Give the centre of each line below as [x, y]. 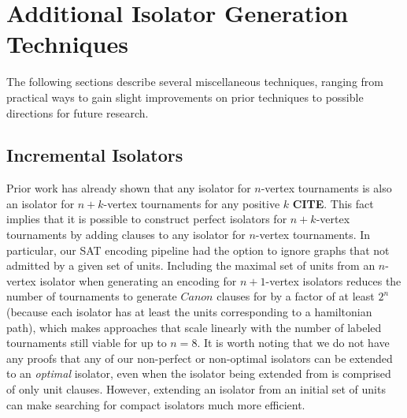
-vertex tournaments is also [326, 188]
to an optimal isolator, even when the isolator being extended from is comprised [199, 373]
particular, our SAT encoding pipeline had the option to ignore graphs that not [198, 250]
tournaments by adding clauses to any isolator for [126, 235]
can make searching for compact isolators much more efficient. [156, 404]
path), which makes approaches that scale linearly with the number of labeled [194, 327]
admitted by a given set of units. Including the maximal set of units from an [191, 265]
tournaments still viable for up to [87, 343]
